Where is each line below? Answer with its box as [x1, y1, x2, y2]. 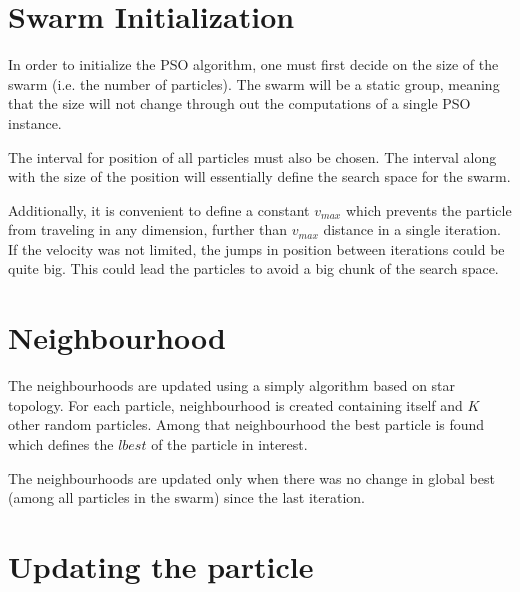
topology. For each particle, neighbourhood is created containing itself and [8, 394, 463, 415]
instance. [8, 112, 62, 133]
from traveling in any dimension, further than [8, 219, 288, 240]
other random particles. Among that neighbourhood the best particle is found [8, 414, 485, 435]
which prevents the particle [345, 199, 512, 220]
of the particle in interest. [151, 433, 308, 454]
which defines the [8, 433, 114, 454]
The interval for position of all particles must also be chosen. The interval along [8, 146, 497, 167]
